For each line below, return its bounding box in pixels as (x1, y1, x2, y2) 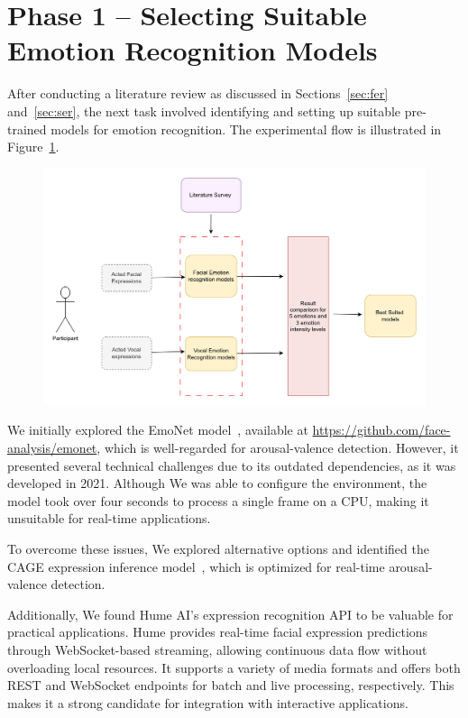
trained (7, 119, 47, 138)
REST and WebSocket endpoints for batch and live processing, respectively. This (7, 676, 454, 695)
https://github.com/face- (312, 420, 451, 439)
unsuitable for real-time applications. (7, 509, 211, 528)
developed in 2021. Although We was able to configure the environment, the (7, 474, 427, 492)
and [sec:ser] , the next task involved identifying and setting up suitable (7, 101, 401, 120)
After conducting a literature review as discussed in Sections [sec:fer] (7, 84, 389, 103)
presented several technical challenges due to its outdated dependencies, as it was (7, 456, 456, 474)
